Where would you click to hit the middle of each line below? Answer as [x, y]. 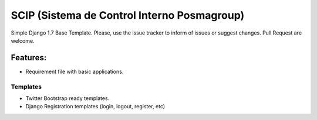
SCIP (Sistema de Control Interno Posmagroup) [128, 15]
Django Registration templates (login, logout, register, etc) [95, 107]
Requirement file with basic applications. [75, 71]
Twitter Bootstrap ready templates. [68, 98]
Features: [29, 58]
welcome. [23, 40]
